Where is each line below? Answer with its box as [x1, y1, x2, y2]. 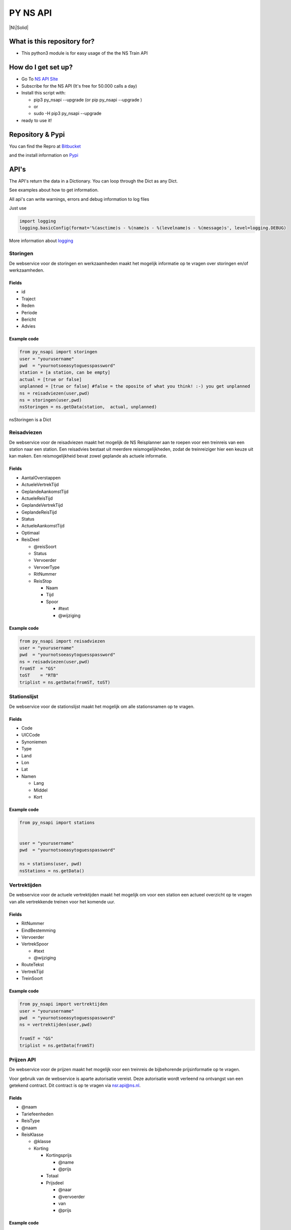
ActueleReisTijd [21, 495, 53, 501]
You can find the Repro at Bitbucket [9, 143, 81, 149]
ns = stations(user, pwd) [19, 861, 82, 867]
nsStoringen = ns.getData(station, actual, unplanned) [19, 404, 157, 410]
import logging [19, 218, 56, 224]
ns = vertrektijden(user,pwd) [19, 1022, 92, 1028]
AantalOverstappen [21, 475, 61, 481]
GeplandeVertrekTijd [21, 502, 63, 508]
